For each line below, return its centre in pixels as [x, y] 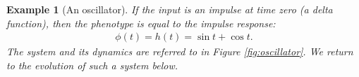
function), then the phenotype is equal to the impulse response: [141, 23]
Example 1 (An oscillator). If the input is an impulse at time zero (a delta [170, 9]
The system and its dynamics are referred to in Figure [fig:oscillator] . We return [180, 51]
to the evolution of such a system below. [92, 65]
